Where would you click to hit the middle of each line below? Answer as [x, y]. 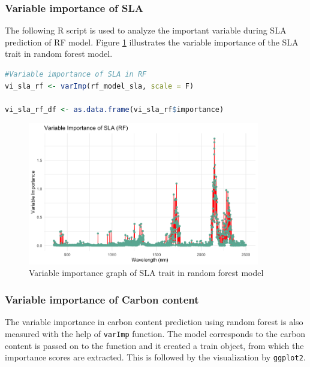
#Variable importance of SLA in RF [76, 74]
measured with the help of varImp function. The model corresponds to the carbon [155, 333]
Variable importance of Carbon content [102, 299]
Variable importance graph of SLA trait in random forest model [146, 273]
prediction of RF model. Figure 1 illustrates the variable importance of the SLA [152, 42]
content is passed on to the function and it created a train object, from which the [154, 345]
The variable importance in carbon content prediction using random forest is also [154, 322]
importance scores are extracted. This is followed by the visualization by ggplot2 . [155, 357]
